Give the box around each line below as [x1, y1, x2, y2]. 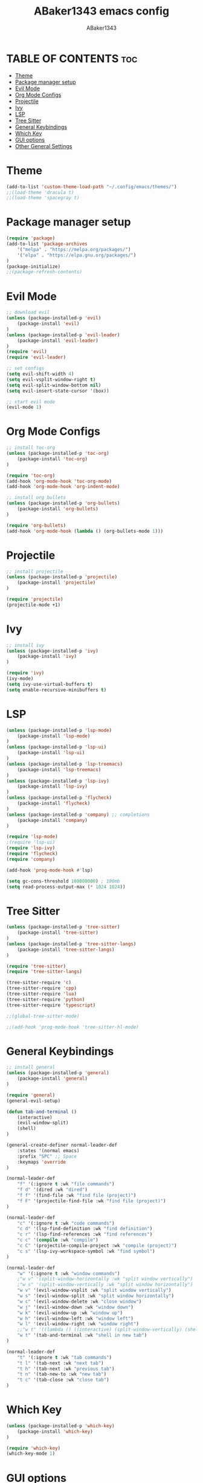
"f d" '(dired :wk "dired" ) [17, 1187, 88, 1193]
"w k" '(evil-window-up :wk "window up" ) [17, 1309, 123, 1316]
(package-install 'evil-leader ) [17, 337, 98, 344]
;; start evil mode [6, 399, 56, 405]
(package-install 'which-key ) [17, 1429, 94, 1435]
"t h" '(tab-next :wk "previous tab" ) [17, 1366, 115, 1372]
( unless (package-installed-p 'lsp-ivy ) [6, 778, 110, 784]
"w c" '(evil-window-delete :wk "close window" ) [17, 1299, 142, 1305]
